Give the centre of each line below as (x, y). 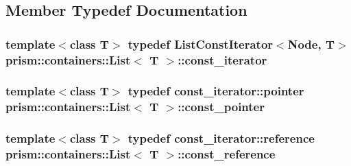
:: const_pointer (221, 107)
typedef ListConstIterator (201, 44)
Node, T (311, 44)
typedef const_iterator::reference (221, 138)
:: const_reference (227, 154)
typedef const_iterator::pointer (216, 91)
